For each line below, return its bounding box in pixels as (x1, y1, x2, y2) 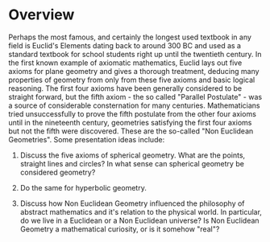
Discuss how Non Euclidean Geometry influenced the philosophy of (19, 199, 245, 208)
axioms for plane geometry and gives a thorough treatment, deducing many (8, 66, 260, 76)
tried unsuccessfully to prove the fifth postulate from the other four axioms (8, 109, 256, 118)
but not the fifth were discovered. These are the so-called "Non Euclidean (8, 126, 254, 136)
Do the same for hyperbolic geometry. (19, 183, 147, 192)
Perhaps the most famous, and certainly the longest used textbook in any (8, 32, 252, 42)
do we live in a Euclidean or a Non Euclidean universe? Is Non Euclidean (19, 215, 260, 225)
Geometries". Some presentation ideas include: (8, 134, 165, 144)
